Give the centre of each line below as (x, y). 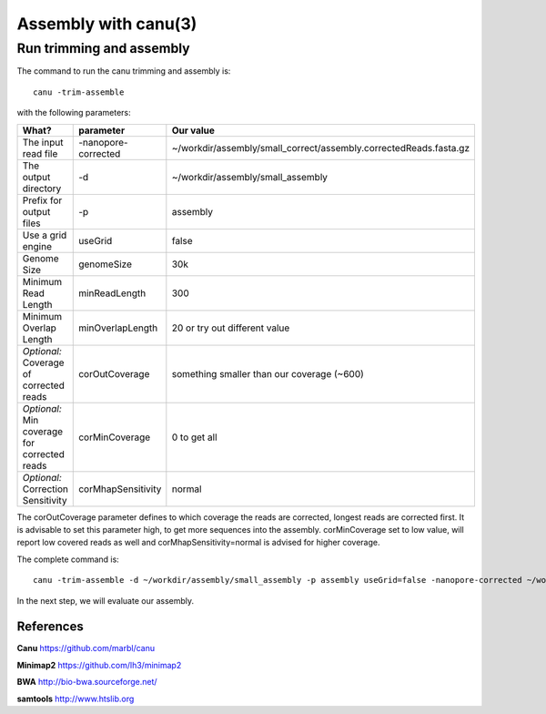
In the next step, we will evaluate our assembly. (106, 600)
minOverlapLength (118, 328)
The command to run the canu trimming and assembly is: (124, 71)
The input (43, 142)
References (50, 627)
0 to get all (194, 437)
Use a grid (45, 235)
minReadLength (112, 293)
